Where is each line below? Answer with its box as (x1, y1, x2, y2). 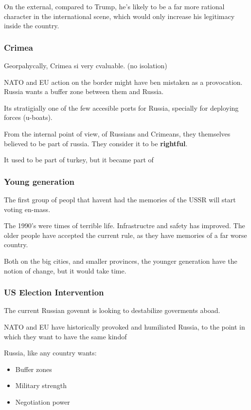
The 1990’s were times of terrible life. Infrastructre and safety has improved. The (4, 220, 245, 231)
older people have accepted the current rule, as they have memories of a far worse (4, 230, 247, 240)
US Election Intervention (4, 286, 104, 298)
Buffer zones (15, 364, 52, 374)
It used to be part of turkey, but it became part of (4, 155, 154, 165)
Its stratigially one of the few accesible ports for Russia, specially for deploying (4, 102, 239, 113)
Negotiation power (15, 396, 70, 407)
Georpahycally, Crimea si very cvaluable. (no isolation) (4, 60, 167, 70)
